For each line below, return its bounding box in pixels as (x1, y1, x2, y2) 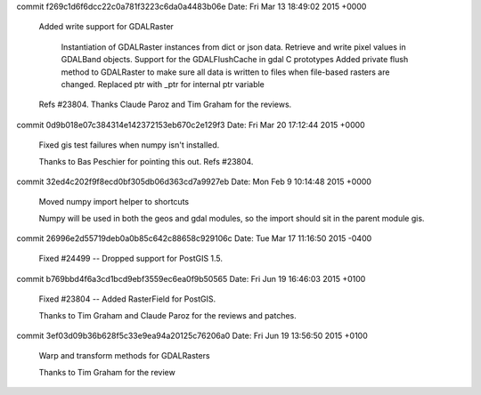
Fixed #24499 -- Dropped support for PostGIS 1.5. (38, 254, 223, 264)
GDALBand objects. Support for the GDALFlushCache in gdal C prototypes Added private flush (61, 54, 409, 65)
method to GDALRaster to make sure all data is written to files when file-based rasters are (61, 67, 390, 77)
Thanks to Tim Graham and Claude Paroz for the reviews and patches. (38, 310, 298, 320)
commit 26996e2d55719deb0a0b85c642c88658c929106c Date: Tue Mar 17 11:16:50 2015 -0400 (16, 233, 372, 244)
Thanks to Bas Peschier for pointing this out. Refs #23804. (38, 156, 254, 166)
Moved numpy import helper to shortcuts (38, 197, 190, 207)
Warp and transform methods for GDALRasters (38, 351, 210, 361)
